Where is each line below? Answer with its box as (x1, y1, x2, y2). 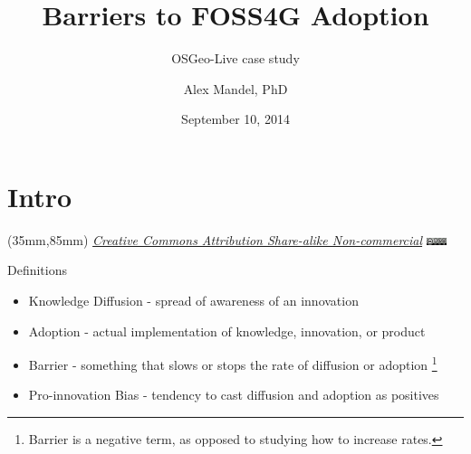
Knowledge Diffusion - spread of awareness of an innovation (28, 291, 359, 310)
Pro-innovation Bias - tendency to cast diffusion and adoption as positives (28, 385, 439, 404)
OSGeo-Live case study (171, 49, 300, 68)
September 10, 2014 (181, 109, 290, 128)
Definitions (7, 260, 68, 279)
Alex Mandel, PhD (183, 79, 288, 98)
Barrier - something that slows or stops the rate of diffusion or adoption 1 (28, 353, 437, 374)
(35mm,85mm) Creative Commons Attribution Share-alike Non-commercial (7, 230, 423, 249)
